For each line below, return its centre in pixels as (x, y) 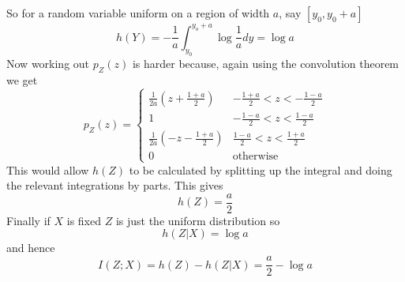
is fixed (84, 220)
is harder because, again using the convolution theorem (266, 64)
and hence (31, 248)
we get (22, 80)
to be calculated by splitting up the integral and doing (261, 169)
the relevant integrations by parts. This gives (115, 185)
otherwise (255, 157)
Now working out (48, 64)
